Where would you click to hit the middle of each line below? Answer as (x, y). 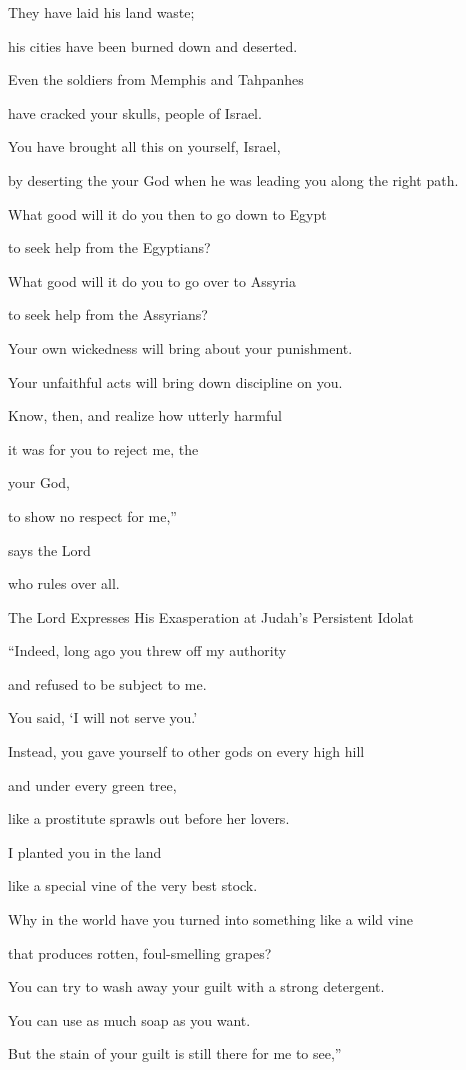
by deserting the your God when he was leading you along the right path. (233, 179)
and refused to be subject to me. (107, 683)
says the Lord (49, 549)
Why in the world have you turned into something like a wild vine (211, 919)
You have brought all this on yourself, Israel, (144, 146)
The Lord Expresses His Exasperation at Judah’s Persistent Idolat (211, 616)
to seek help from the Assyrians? (108, 314)
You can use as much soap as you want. (129, 1019)
